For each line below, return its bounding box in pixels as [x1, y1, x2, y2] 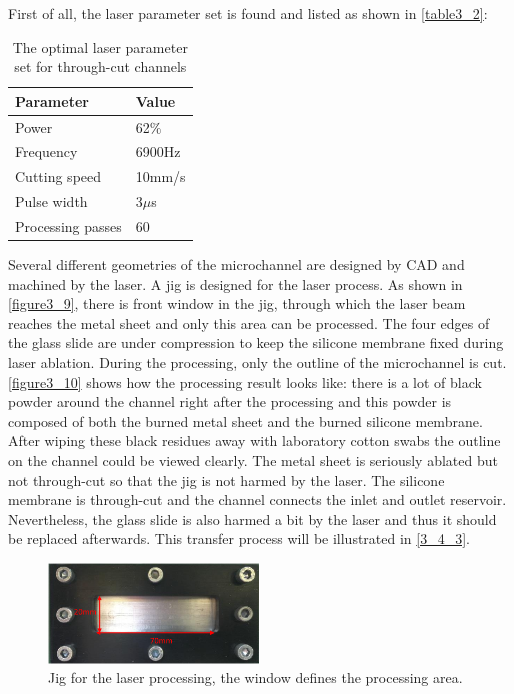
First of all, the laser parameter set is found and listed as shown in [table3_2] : [8, 3, 488, 23]
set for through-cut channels [14, 56, 187, 77]
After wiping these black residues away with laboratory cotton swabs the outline [8, 430, 501, 451]
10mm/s [135, 166, 186, 187]
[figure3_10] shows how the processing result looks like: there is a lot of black [8, 371, 482, 392]
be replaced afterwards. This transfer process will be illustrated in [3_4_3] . [8, 528, 470, 549]
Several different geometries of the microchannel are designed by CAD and [8, 254, 465, 275]
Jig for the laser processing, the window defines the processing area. [48, 667, 463, 688]
